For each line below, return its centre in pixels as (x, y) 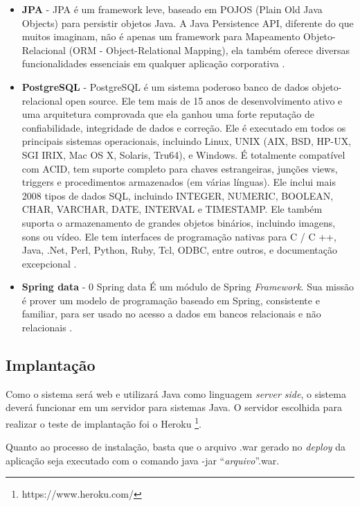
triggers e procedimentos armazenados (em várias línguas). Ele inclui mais (179, 182)
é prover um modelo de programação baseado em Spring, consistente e (171, 300)
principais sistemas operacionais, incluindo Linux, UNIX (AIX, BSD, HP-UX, (187, 141)
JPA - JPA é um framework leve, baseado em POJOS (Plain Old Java (172, 9)
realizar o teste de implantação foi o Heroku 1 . (103, 422)
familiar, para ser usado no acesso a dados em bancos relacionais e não (171, 314)
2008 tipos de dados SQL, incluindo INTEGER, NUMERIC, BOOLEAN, (178, 195)
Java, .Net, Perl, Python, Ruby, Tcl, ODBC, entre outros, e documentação (179, 250)
